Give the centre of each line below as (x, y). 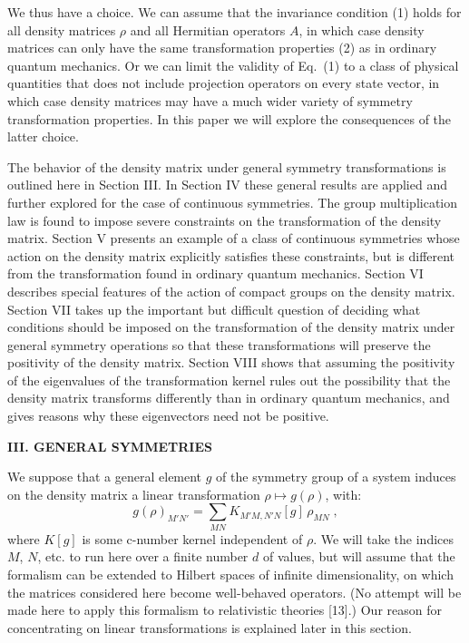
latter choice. (43, 136)
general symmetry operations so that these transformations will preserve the (219, 344)
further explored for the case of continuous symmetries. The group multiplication (233, 202)
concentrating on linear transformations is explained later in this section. (210, 627)
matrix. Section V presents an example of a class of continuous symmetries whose (234, 238)
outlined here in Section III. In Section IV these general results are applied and (227, 185)
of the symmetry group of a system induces (336, 477)
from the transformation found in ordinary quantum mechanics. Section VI (215, 273)
